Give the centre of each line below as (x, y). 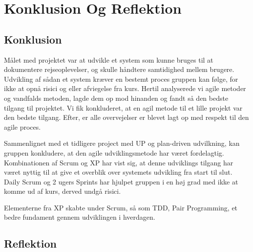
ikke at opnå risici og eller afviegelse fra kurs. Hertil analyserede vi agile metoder (125, 88)
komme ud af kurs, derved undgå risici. (63, 191)
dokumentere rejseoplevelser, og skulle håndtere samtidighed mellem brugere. (119, 69)
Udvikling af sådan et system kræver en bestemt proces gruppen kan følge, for (121, 79)
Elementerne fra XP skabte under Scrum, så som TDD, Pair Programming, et (121, 207)
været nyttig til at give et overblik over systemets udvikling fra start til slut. (118, 172)
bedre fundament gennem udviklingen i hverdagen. (80, 217)
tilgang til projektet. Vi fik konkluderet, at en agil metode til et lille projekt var (123, 107)
